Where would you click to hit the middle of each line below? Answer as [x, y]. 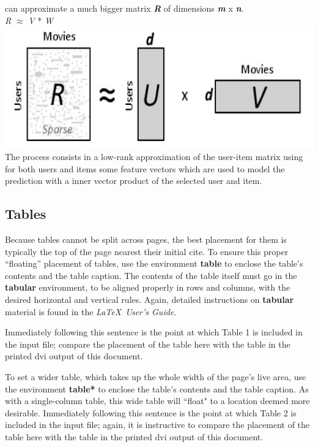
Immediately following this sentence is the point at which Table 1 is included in [154, 332]
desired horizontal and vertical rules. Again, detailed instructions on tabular [150, 299]
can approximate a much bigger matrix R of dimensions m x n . [124, 8]
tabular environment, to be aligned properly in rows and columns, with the [148, 287]
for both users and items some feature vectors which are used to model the [145, 168]
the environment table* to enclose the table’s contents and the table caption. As [157, 388]
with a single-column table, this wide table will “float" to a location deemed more [157, 401]
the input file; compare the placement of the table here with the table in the [148, 344]
